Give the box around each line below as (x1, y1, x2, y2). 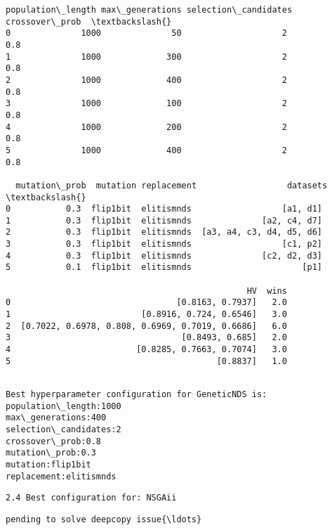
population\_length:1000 (6, 401, 121, 411)
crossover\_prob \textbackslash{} (6, 16, 172, 27)
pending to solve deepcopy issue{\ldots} (6, 514, 202, 524)
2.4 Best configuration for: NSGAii (6, 493, 177, 503)
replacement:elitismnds (6, 471, 117, 481)
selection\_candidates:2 (6, 424, 121, 434)
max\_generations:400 (6, 413, 107, 423)
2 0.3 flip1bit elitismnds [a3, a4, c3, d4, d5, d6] (6, 227, 323, 238)
